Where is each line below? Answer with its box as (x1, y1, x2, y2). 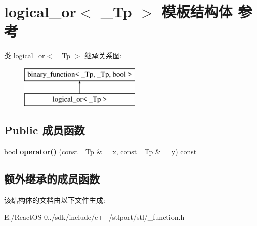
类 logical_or (4, 50, 45, 61)
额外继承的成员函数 (4, 171, 100, 187)
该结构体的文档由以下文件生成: (4, 195, 105, 205)
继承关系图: (84, 50, 122, 61)
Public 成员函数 (4, 122, 85, 138)
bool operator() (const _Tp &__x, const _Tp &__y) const (4, 146, 197, 157)
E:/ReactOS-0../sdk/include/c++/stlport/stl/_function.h (4, 211, 185, 222)
